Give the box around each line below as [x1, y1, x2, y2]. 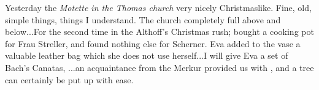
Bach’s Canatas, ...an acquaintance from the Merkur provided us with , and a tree [5, 61, 314, 73]
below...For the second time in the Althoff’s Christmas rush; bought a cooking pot [5, 25, 314, 38]
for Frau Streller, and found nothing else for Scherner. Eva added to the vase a [5, 37, 301, 50]
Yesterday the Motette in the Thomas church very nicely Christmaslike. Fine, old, [5, 1, 312, 13]
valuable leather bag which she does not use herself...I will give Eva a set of [5, 49, 288, 62]
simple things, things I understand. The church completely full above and [5, 13, 281, 26]
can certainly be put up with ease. [5, 73, 134, 86]
